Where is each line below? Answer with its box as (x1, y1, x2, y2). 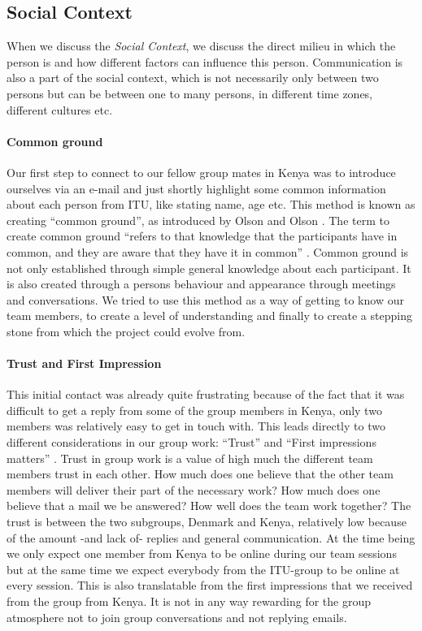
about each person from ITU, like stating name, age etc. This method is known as (7, 196, 415, 213)
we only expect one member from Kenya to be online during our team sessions (7, 545, 397, 562)
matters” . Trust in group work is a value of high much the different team (7, 449, 373, 466)
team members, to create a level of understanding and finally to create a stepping (7, 307, 412, 324)
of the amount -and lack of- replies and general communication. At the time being (7, 529, 415, 546)
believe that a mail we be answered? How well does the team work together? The (7, 497, 411, 514)
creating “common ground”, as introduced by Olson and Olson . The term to (7, 211, 389, 228)
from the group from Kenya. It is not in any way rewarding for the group (7, 593, 371, 610)
